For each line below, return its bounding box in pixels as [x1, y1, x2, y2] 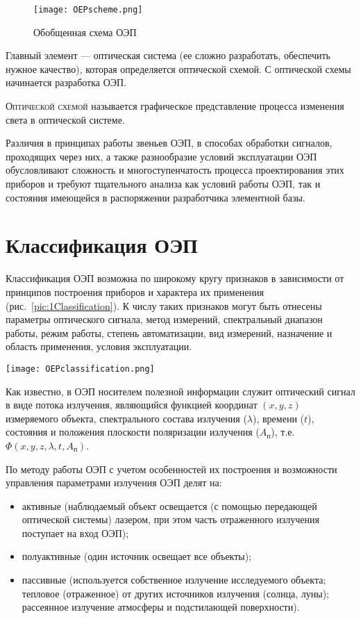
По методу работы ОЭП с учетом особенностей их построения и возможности [6, 461, 337, 476]
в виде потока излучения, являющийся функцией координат [6, 397, 258, 412]
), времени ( [253, 411, 304, 425]
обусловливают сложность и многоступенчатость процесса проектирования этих [6, 163, 344, 177]
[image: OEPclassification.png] [6, 363, 155, 374]
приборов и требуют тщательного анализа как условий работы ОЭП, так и [6, 176, 321, 190]
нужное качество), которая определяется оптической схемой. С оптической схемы [6, 61, 351, 76]
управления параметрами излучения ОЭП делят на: [6, 475, 222, 490]
